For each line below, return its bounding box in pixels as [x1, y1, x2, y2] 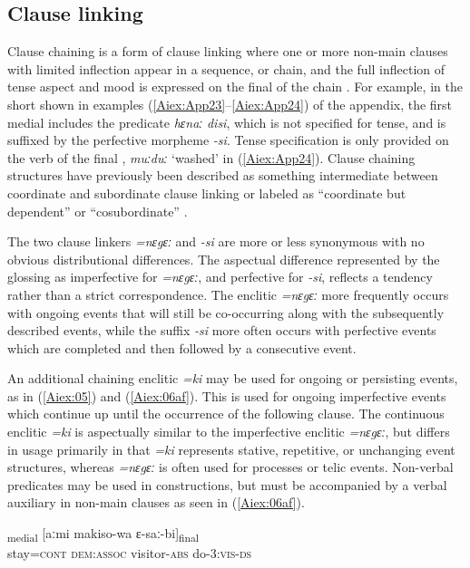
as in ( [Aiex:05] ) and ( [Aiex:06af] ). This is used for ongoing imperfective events [7, 386, 446, 405]
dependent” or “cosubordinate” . [7, 201, 188, 220]
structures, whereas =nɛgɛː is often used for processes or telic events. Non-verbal [7, 457, 454, 477]
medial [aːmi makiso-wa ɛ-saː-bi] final [7, 524, 200, 544]
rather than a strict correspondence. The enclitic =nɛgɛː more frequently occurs [7, 284, 449, 303]
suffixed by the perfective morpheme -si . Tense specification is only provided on [7, 130, 449, 149]
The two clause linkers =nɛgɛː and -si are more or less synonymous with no [7, 232, 425, 251]
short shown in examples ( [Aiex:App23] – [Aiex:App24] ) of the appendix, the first [7, 94, 453, 113]
